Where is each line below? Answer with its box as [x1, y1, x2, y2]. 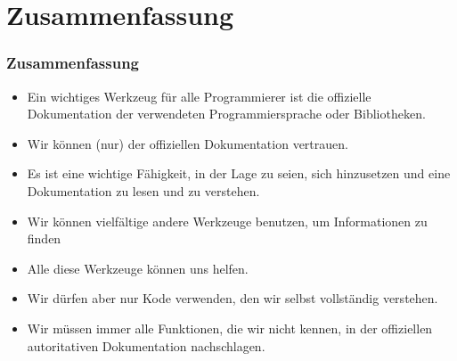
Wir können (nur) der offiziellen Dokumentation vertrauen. [27, 134, 348, 152]
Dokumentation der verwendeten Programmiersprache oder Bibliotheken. [27, 104, 426, 123]
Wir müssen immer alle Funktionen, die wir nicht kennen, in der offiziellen [27, 318, 433, 337]
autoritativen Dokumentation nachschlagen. [27, 336, 265, 355]
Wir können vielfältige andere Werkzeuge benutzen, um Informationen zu [27, 211, 428, 230]
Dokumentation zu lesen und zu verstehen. [27, 181, 260, 200]
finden [27, 229, 61, 248]
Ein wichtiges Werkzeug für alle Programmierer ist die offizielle [27, 86, 371, 105]
